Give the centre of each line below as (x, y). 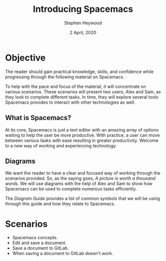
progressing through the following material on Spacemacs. (65, 77)
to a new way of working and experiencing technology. (61, 145)
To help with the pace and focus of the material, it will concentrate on (76, 86)
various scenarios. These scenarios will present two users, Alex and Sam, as (83, 92)
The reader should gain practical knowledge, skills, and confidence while (80, 71)
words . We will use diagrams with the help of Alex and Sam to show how (79, 184)
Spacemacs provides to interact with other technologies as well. (70, 102)
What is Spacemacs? (38, 118)
